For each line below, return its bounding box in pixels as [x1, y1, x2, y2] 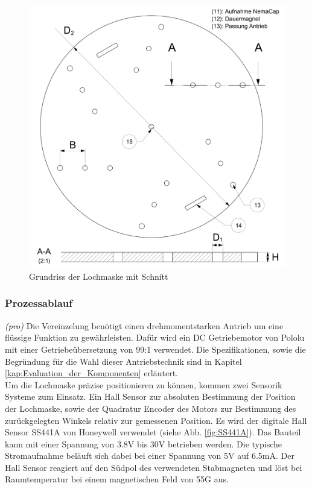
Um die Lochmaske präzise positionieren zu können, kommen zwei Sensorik [5, 378, 282, 391]
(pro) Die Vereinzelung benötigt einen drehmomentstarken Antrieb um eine [5, 319, 284, 332]
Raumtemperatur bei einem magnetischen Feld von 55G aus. [5, 473, 229, 485]
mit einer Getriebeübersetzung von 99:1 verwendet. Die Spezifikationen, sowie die [5, 342, 306, 355]
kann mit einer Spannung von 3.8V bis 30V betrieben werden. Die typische [5, 437, 282, 450]
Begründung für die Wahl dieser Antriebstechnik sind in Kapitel [5, 355, 242, 367]
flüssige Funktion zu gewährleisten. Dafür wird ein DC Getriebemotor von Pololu [5, 331, 305, 344]
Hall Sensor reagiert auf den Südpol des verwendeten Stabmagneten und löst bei [5, 461, 302, 473]
